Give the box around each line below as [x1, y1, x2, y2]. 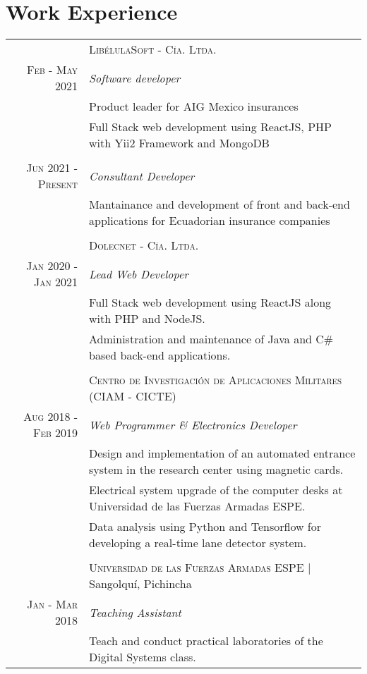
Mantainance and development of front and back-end [89, 196, 350, 213]
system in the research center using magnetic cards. [89, 461, 344, 478]
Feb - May [27, 61, 78, 78]
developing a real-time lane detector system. [89, 534, 307, 551]
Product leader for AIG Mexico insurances [89, 98, 299, 115]
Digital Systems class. [89, 649, 196, 666]
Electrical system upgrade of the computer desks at [89, 482, 343, 498]
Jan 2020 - [26, 257, 78, 274]
